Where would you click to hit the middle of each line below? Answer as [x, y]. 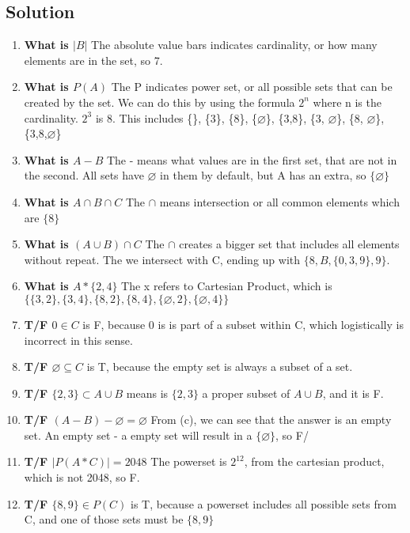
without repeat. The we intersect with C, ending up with [162, 259]
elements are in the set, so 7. [93, 60]
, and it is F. [353, 393]
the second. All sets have [84, 175]
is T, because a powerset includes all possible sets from [264, 503]
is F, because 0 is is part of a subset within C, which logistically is [243, 324]
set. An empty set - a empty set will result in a [138, 435]
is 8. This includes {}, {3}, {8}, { [176, 117]
